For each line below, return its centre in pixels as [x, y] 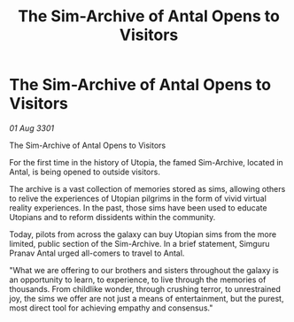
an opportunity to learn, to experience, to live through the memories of [138, 280]
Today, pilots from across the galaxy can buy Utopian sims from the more [143, 234]
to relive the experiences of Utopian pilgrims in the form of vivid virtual [138, 198]
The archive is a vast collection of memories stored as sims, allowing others [147, 188]
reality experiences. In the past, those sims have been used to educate [138, 207]
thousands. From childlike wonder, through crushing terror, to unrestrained [145, 288]
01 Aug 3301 [32, 128]
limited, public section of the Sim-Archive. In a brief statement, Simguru [139, 243]
